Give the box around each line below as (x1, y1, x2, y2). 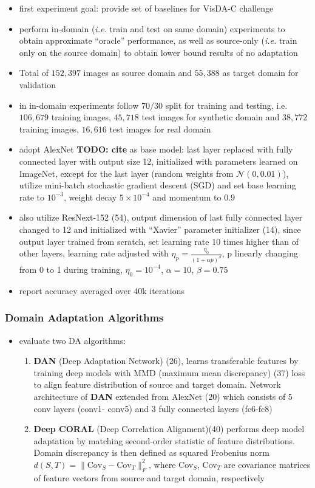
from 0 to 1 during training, (19, 263, 123, 275)
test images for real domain (109, 122, 211, 135)
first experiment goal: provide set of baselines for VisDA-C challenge (19, 2, 274, 14)
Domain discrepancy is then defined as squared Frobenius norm (33, 446, 269, 459)
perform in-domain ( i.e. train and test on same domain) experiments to (19, 22, 285, 35)
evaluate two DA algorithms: (19, 334, 126, 346)
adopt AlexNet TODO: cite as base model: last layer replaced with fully (19, 143, 293, 156)
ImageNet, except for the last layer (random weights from (19, 167, 234, 179)
